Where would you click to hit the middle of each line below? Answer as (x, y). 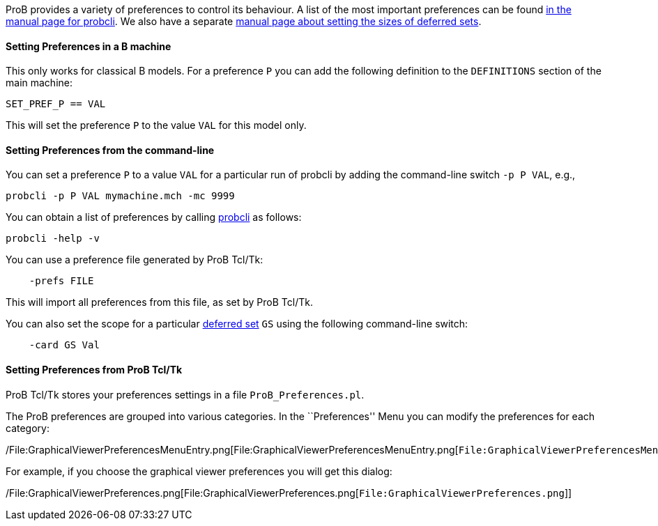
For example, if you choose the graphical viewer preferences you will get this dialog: (199, 471)
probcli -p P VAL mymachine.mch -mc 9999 (120, 196)
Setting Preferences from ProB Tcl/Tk (94, 370)
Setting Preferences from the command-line (110, 150)
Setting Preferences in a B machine (89, 46)
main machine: (39, 83)
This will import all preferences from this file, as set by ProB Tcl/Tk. (159, 302)
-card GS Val (64, 345)
